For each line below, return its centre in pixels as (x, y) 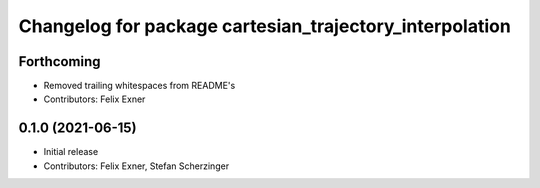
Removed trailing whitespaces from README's (139, 86)
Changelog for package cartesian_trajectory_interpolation (265, 26)
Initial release (71, 152)
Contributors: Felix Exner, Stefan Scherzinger (136, 166)
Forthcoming (59, 61)
